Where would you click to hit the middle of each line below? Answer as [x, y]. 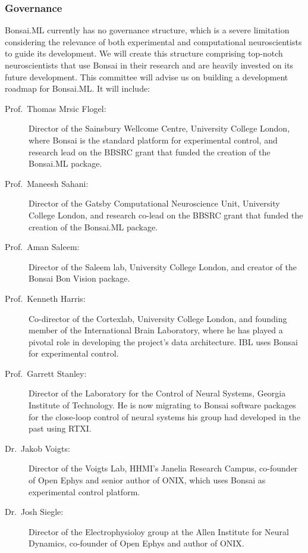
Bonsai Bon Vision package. [79, 278]
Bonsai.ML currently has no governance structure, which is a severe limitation [147, 30]
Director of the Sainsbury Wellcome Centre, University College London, [159, 128]
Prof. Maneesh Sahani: [47, 183]
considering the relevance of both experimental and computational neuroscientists [153, 41]
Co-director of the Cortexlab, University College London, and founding [158, 318]
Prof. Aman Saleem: [42, 247]
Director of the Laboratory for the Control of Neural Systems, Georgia [157, 393]
